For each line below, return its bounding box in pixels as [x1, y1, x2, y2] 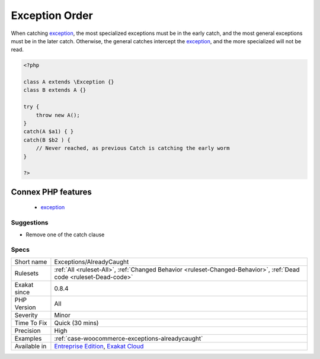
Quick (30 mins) [54, 319, 99, 327]
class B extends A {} [23, 86, 87, 94]
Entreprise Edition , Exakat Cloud [54, 342, 144, 350]
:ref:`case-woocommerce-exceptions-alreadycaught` [54, 334, 203, 342]
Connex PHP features [11, 187, 92, 197]
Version [14, 303, 36, 311]
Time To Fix [14, 319, 47, 327]
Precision [14, 326, 41, 335]
